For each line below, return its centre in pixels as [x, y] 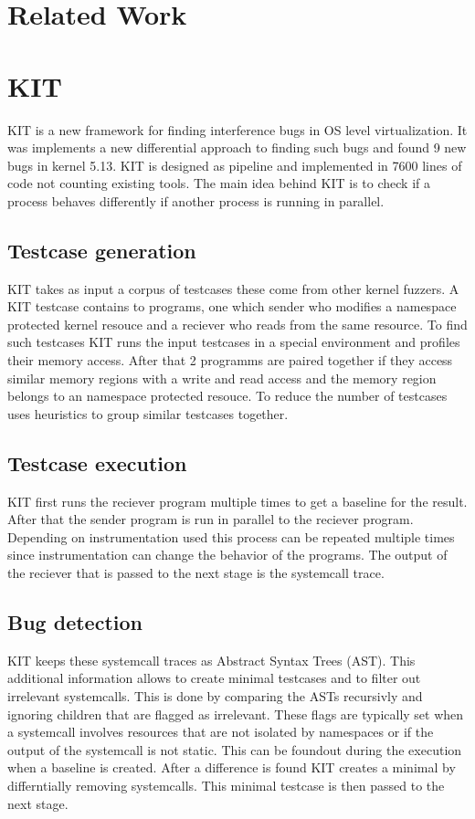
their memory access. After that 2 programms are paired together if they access [230, 360]
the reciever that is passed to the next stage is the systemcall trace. [196, 572]
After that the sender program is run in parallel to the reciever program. [211, 519]
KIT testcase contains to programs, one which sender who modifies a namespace [232, 306]
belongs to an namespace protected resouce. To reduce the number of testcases [227, 396]
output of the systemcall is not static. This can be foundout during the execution [235, 749]
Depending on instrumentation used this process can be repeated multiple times [231, 536]
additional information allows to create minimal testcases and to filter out [214, 678]
